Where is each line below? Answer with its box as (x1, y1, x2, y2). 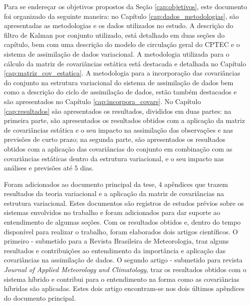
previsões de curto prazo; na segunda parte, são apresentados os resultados (4, 134, 226, 144)
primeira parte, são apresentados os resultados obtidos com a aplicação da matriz (4, 115, 245, 125)
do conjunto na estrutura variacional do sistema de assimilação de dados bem (4, 77, 234, 87)
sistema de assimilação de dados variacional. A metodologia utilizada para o (4, 48, 230, 59)
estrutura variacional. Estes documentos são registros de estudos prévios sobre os (4, 198, 244, 208)
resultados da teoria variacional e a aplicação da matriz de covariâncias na (4, 188, 224, 199)
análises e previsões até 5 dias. (4, 163, 94, 173)
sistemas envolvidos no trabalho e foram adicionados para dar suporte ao (4, 207, 220, 217)
